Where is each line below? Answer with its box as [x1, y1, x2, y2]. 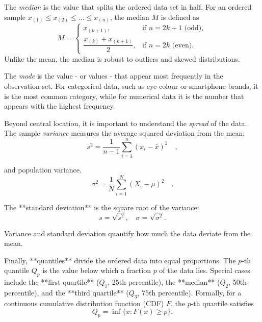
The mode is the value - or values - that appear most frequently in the [4, 70, 223, 81]
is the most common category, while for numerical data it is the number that [4, 90, 244, 101]
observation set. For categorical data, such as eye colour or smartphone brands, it [4, 80, 258, 91]
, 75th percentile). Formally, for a [137, 287, 242, 298]
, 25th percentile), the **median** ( [108, 277, 220, 287]
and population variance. [4, 164, 82, 175]
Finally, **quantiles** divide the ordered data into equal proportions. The [4, 255, 236, 265]
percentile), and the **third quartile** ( [4, 287, 129, 298]
